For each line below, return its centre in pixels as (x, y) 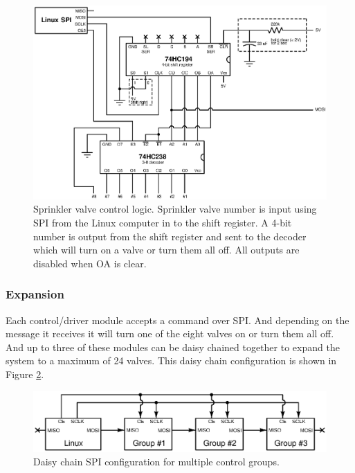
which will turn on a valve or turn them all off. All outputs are (166, 250)
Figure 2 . (25, 374)
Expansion (35, 294)
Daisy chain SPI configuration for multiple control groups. (156, 462)
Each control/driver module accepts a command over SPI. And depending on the (177, 320)
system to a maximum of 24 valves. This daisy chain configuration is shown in (171, 360)
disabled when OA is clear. (90, 263)
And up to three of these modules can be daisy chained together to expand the (173, 347)
